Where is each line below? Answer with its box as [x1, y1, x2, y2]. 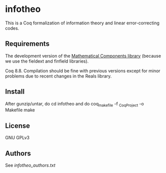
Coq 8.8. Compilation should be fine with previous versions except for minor [5, 68, 161, 74]
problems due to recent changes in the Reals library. [5, 73, 112, 79]
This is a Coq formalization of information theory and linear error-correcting [5, 20, 160, 26]
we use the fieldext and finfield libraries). [5, 58, 89, 64]
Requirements [5, 40, 50, 48]
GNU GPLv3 [5, 135, 30, 141]
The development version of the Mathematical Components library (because [5, 53, 161, 59]
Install [5, 87, 25, 96]
